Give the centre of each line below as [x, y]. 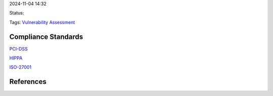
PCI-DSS [18, 49]
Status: [17, 13]
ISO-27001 [20, 67]
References [28, 82]
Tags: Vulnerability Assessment [42, 22]
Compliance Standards [46, 37]
